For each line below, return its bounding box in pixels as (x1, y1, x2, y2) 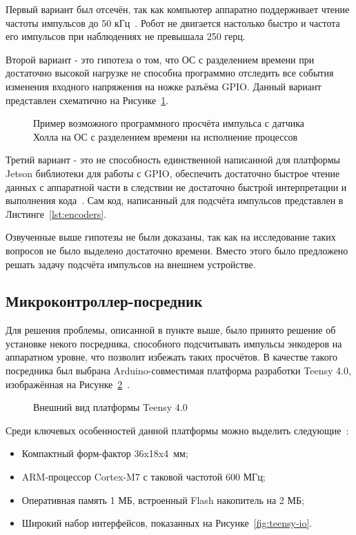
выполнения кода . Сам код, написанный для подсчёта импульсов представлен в (6, 193, 344, 208)
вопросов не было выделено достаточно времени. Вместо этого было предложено (6, 243, 348, 257)
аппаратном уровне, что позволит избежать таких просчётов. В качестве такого (6, 350, 338, 364)
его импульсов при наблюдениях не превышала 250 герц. (6, 29, 246, 43)
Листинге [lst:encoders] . (6, 206, 107, 221)
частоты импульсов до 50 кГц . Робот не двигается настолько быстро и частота (6, 15, 340, 30)
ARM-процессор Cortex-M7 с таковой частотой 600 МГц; (21, 470, 266, 484)
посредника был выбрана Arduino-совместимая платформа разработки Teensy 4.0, (6, 363, 351, 378)
